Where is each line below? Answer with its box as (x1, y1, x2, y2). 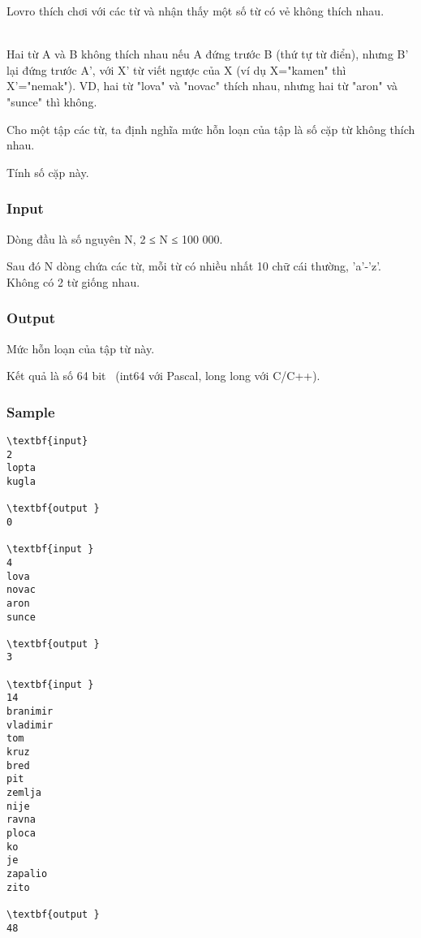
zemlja (6, 787, 41, 799)
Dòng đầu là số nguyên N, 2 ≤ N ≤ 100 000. (6, 230, 223, 247)
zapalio (6, 867, 48, 880)
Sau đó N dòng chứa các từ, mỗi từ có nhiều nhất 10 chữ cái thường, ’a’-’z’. (6, 257, 382, 274)
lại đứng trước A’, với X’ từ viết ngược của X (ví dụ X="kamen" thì (6, 61, 346, 78)
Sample (6, 401, 55, 421)
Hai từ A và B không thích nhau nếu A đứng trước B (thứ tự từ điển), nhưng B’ (6, 45, 409, 63)
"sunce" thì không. (6, 93, 97, 110)
